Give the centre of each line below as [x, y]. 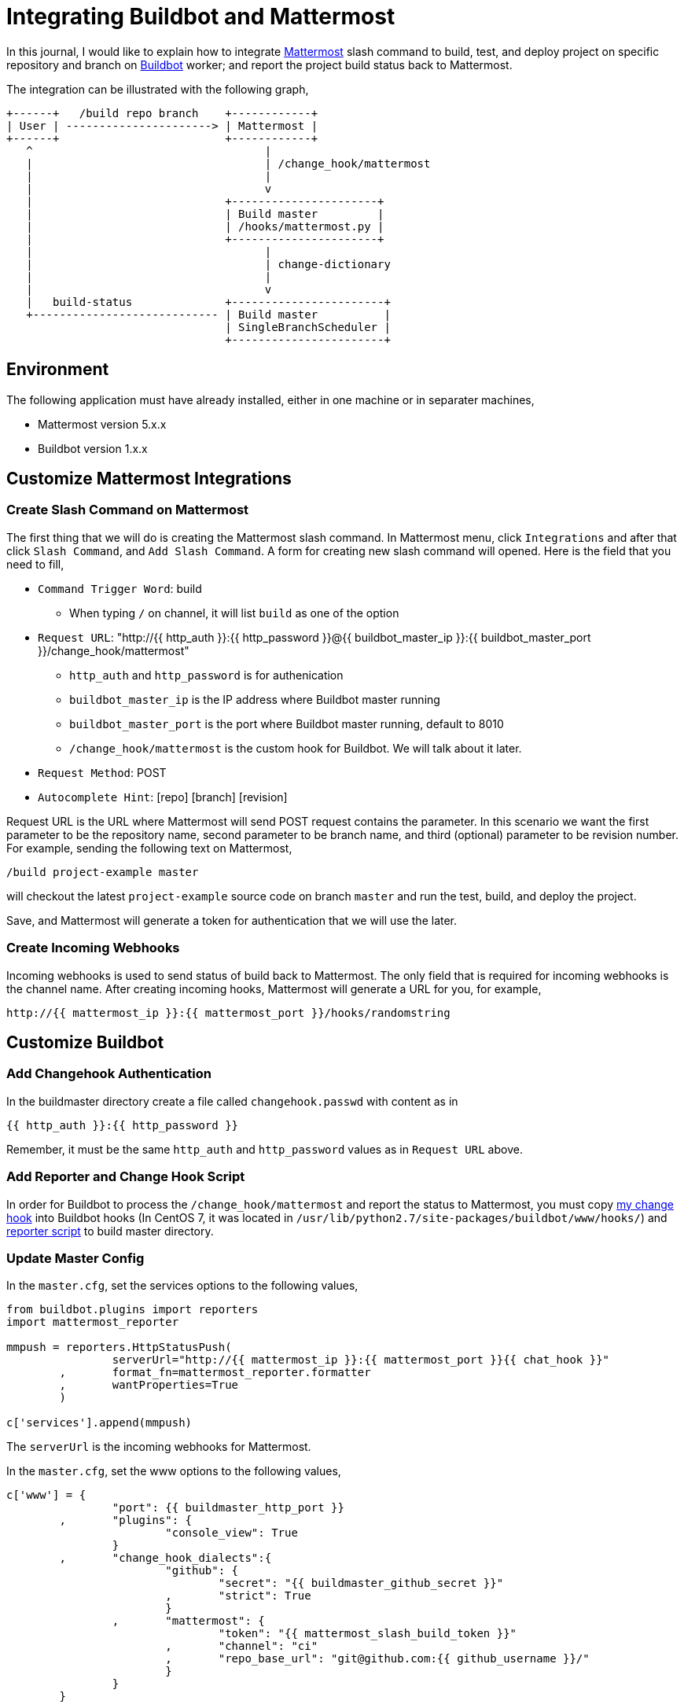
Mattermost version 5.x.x [102, 424]
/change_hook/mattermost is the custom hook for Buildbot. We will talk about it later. [296, 748]
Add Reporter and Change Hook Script [126, 1177]
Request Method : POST [102, 772]
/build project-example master [103, 872]
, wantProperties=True [149, 1385]
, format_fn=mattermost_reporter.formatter [215, 1373]
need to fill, [35, 564]
